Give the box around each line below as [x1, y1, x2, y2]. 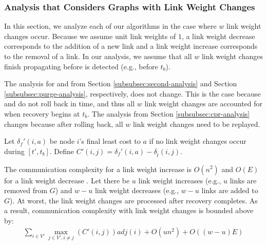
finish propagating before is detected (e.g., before [4, 61, 158, 71]
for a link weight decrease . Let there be [4, 175, 130, 185]
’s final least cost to [79, 136, 141, 146]
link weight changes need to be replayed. [132, 118, 260, 129]
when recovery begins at [4, 108, 80, 119]
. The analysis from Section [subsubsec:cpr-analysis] [87, 108, 250, 119]
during [4, 145, 25, 156]
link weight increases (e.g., [138, 175, 221, 185]
